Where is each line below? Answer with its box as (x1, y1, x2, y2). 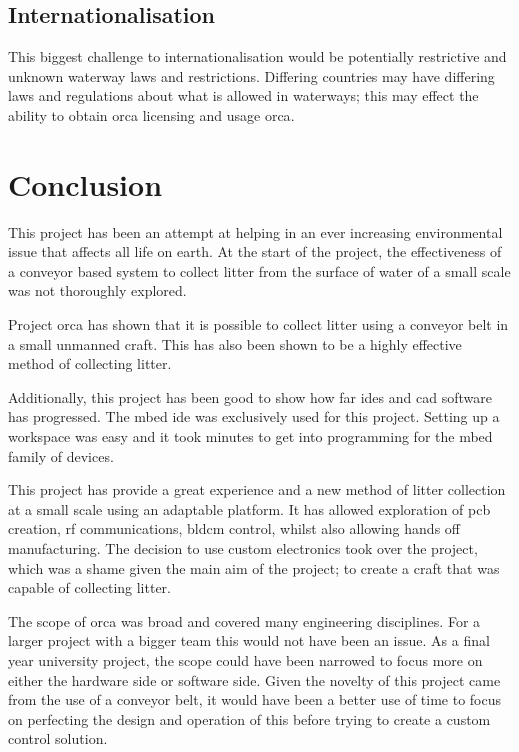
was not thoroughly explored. (8, 280, 187, 301)
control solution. (8, 728, 108, 749)
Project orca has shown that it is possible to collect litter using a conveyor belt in (8, 314, 509, 335)
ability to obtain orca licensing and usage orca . (8, 104, 295, 125)
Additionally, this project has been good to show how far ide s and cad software (8, 386, 492, 407)
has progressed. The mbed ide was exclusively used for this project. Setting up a (8, 406, 500, 427)
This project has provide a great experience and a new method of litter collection (8, 479, 506, 500)
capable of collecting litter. (8, 577, 171, 598)
